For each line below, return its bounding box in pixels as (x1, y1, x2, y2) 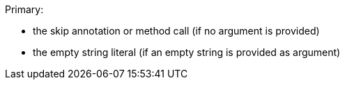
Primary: (5, 3, 44, 15)
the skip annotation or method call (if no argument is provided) (33, 25, 320, 37)
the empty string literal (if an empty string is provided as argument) (33, 46, 341, 58)
